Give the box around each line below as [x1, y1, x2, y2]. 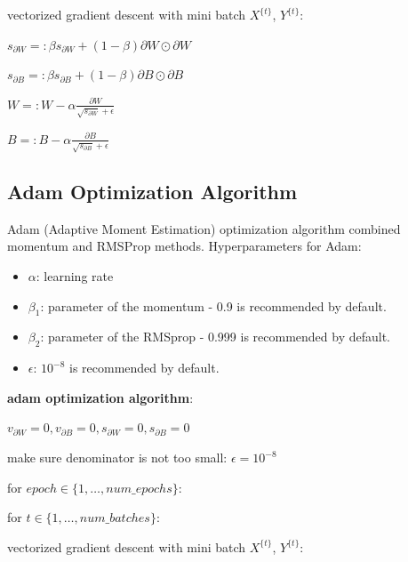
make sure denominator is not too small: [7, 448, 228, 467]
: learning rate [36, 267, 114, 285]
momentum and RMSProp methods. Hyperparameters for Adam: [7, 237, 362, 255]
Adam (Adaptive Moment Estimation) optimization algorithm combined [7, 219, 401, 237]
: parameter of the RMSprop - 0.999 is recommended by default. [40, 327, 391, 346]
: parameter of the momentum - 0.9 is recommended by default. [40, 296, 387, 315]
